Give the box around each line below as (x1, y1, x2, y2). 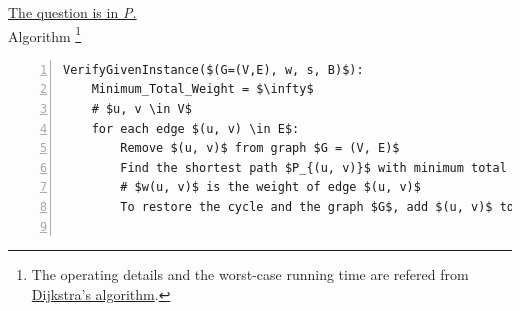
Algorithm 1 (8, 22, 82, 46)
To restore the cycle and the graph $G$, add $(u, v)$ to (120, 200, 515, 214)
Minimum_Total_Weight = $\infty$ (91, 82, 314, 97)
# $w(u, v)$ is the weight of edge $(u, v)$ (120, 180, 421, 195)
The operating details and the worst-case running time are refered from (31, 264, 469, 285)
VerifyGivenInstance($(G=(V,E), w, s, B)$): (63, 62, 364, 77)
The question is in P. (8, 2, 137, 22)
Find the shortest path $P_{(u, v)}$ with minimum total (120, 160, 507, 175)
